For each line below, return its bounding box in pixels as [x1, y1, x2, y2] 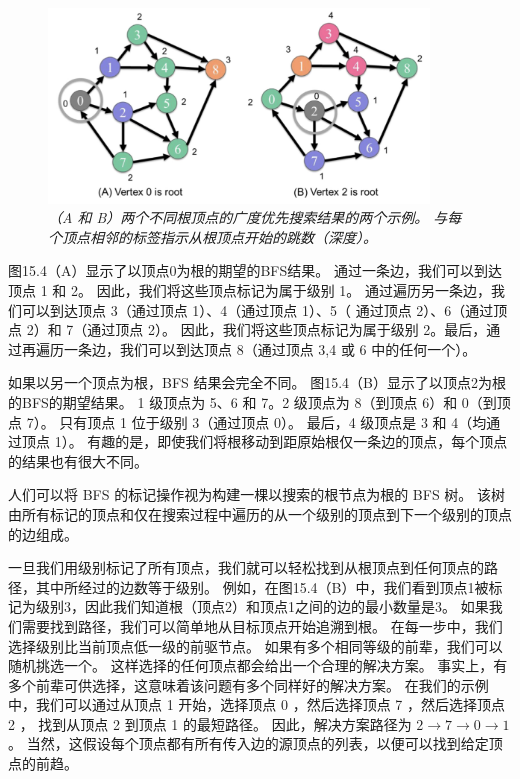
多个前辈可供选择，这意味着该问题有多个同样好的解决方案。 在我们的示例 [8, 674, 489, 695]
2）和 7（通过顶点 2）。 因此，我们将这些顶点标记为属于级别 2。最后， [26, 319, 487, 340]
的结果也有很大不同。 [8, 450, 148, 471]
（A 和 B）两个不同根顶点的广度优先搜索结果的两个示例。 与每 [48, 207, 462, 228]
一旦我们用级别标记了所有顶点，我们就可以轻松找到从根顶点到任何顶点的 [8, 557, 484, 578]
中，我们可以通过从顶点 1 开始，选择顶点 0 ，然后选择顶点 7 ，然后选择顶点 [8, 694, 505, 715]
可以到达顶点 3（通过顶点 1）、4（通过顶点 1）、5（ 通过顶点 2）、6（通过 [21, 299, 494, 320]
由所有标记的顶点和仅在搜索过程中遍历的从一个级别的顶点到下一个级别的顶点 [8, 503, 512, 524]
